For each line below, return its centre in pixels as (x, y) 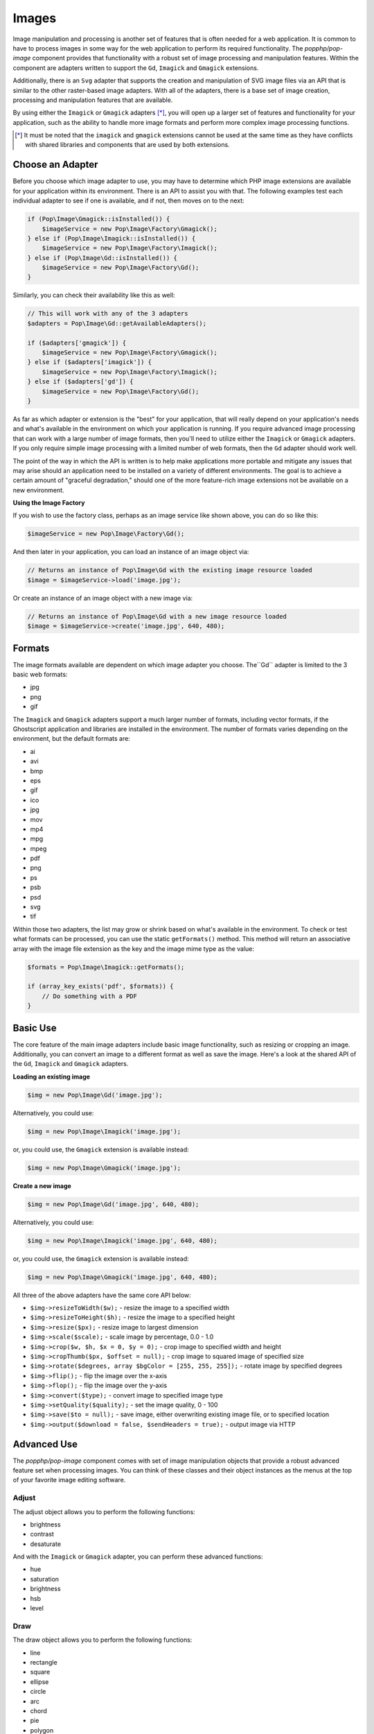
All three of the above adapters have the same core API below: (102, 1295)
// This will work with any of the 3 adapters (108, 314)
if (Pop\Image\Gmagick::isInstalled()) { (99, 219)
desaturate (46, 1544)
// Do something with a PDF (90, 996)
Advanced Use (45, 1444)
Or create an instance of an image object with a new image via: (103, 598)
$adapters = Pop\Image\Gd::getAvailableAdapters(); (117, 323)
